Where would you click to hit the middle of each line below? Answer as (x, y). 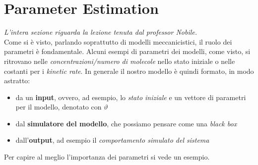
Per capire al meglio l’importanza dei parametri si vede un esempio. (107, 157)
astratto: (17, 81)
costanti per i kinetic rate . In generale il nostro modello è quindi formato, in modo (129, 71)
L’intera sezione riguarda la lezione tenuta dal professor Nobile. (101, 32)
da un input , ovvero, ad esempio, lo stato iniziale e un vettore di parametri (131, 97)
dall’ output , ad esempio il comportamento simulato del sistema (112, 140)
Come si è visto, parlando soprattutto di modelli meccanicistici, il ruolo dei (118, 41)
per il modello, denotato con (59, 107)
